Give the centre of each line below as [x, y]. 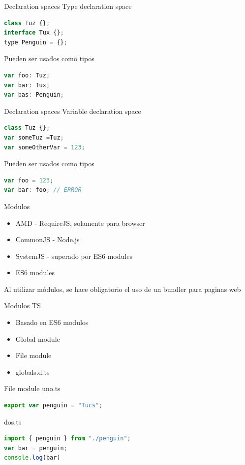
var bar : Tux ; [27, 85]
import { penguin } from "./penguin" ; [67, 439]
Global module [38, 339]
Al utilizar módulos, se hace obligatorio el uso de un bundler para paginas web [122, 289]
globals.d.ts [32, 372]
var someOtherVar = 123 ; [45, 147]
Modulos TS [22, 305]
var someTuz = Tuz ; [34, 137]
